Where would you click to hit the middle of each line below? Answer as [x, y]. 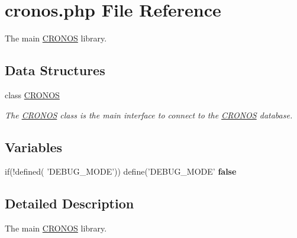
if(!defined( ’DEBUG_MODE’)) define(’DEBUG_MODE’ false [121, 171]
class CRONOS [32, 94]
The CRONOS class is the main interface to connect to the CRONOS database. [149, 115]
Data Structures [55, 70]
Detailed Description [70, 203]
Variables [34, 147]
